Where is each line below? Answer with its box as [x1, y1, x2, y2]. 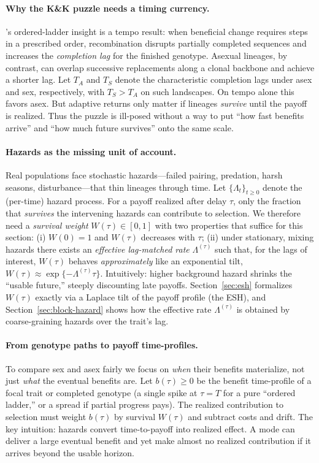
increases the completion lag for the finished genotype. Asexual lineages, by [6, 48, 288, 61]
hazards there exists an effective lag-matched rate [6, 242, 190, 255]
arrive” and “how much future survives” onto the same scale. [6, 121, 234, 134]
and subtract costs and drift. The [188, 410, 313, 423]
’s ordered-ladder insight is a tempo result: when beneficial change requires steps [6, 25, 308, 37]
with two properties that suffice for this [155, 218, 303, 231]
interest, [6, 254, 36, 267]
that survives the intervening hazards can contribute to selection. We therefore [6, 206, 301, 219]
